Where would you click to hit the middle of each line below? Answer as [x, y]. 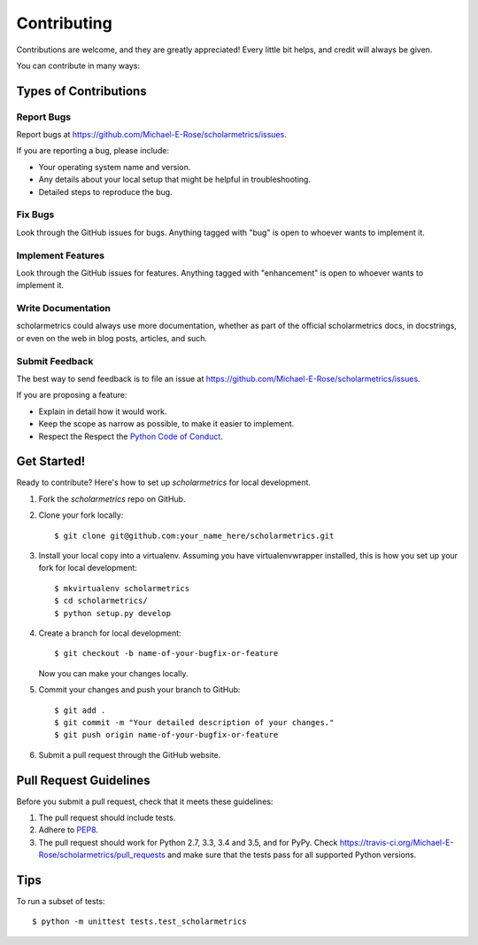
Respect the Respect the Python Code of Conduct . [131, 436]
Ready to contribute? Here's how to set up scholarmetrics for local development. [164, 482]
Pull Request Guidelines [83, 780]
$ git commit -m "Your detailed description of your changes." [194, 722]
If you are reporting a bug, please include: [93, 151]
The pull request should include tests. [107, 818]
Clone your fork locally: [81, 515]
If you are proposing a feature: [72, 395]
